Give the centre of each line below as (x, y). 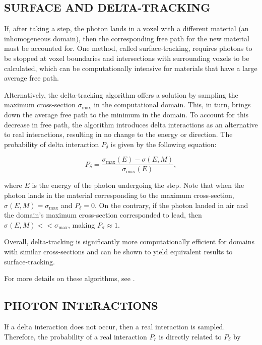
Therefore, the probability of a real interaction (76, 336)
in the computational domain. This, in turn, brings (172, 105)
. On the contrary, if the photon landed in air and (172, 205)
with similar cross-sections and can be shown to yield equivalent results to (118, 251)
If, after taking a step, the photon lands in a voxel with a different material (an (126, 28)
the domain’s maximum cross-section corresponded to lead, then (103, 215)
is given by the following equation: (163, 144)
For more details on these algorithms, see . (70, 278)
